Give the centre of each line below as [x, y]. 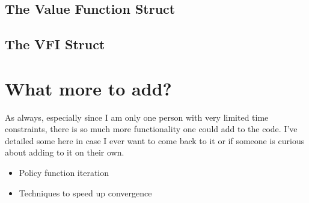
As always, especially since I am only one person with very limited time [137, 117]
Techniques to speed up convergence [85, 192]
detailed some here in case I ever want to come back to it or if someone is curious [155, 140]
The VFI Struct [55, 44]
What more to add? [88, 88]
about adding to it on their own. [65, 152]
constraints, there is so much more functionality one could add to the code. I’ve [151, 129]
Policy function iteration [64, 173]
